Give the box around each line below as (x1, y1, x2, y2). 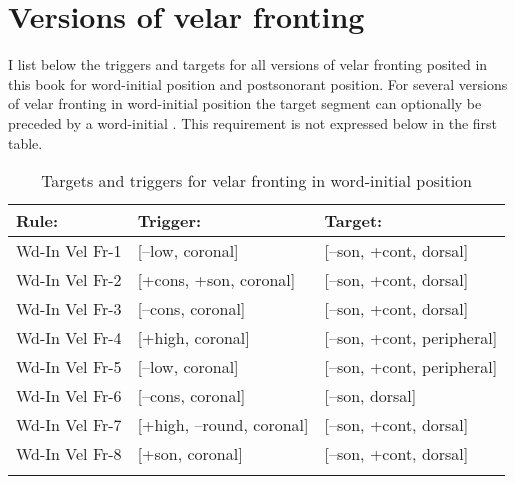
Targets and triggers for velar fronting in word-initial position (41, 169, 472, 193)
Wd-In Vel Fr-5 (16, 355, 122, 379)
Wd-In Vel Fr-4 (16, 326, 122, 350)
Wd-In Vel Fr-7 (16, 413, 122, 437)
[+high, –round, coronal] (137, 413, 309, 437)
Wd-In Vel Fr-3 (16, 297, 122, 321)
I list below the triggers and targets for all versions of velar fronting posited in (8, 54, 488, 75)
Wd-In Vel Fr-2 (16, 268, 122, 292)
